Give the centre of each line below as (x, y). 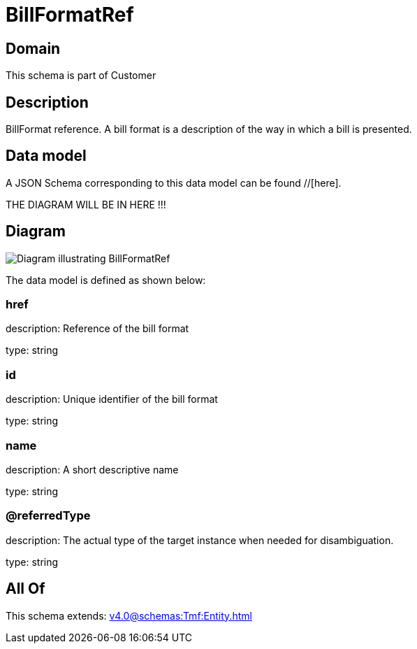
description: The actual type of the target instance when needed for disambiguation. (200, 540)
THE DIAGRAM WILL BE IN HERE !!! (86, 204)
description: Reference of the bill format (97, 329)
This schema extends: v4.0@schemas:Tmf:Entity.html (129, 615)
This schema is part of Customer (81, 76)
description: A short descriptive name (92, 469)
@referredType (48, 516)
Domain (33, 48)
